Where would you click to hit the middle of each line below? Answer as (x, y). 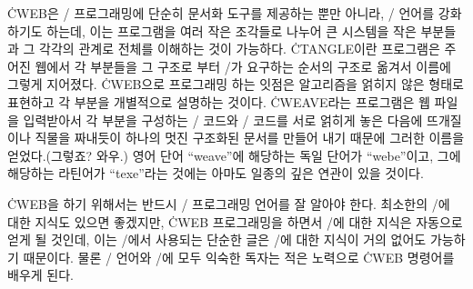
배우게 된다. (40, 275)
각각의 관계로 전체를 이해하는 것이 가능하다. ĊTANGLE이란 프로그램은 (240, 49)
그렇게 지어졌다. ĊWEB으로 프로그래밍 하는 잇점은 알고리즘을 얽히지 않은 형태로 (236, 84)
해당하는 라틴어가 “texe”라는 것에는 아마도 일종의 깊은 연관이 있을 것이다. (216, 173)
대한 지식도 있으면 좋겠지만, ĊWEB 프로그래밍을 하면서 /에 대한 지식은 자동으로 (235, 221)
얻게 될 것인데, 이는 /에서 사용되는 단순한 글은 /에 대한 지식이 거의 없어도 (217, 239)
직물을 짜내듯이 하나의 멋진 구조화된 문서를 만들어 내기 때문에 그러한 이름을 (250, 138)
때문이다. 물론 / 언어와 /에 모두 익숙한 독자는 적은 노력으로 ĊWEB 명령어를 (239, 257)
